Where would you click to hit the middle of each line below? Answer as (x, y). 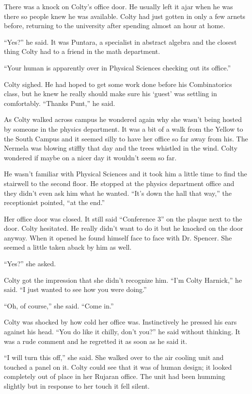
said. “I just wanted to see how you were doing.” (75, 289)
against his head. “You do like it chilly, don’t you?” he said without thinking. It (122, 332)
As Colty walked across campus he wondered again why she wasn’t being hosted (123, 119)
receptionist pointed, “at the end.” (55, 202)
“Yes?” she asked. (30, 264)
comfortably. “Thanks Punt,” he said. (60, 103)
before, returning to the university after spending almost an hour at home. (115, 26)
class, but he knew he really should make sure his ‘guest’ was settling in (110, 94)
